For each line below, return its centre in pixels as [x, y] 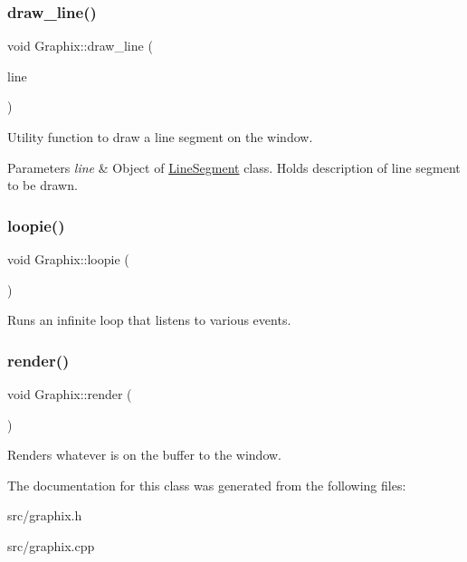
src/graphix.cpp [51, 545]
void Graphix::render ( [70, 394]
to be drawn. [43, 185]
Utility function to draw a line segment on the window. [160, 137]
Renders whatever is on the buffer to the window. [145, 455]
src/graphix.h [45, 515]
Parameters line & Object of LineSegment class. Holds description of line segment [234, 167]
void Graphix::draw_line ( [80, 46]
